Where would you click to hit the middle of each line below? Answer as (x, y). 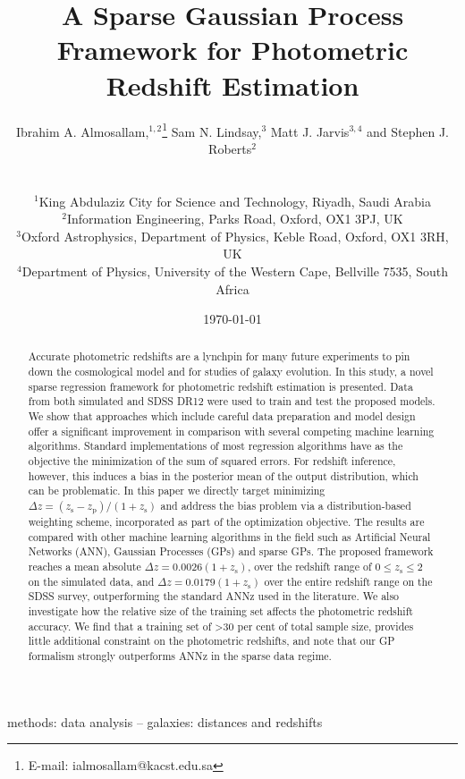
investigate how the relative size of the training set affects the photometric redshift (220, 611)
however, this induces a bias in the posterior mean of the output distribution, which (223, 475)
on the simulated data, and (91, 581)
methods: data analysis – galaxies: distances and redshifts (165, 721)
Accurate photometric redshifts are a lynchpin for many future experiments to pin (219, 356)
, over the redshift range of (309, 567)
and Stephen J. (408, 131)
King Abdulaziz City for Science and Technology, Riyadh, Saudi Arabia (235, 201)
